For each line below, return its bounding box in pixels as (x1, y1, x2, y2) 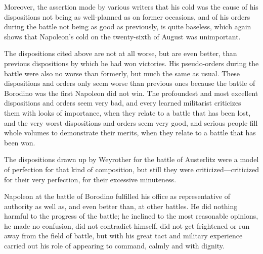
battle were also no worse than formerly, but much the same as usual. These (4, 68, 240, 78)
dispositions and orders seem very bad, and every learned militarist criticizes (4, 97, 241, 108)
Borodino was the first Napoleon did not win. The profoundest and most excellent (4, 87, 258, 98)
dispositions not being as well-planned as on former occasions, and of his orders (4, 11, 250, 22)
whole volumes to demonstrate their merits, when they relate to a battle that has (4, 127, 256, 138)
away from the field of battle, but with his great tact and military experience (4, 230, 243, 241)
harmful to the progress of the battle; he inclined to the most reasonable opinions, (4, 211, 258, 221)
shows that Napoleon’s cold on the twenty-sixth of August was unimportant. (4, 31, 241, 41)
